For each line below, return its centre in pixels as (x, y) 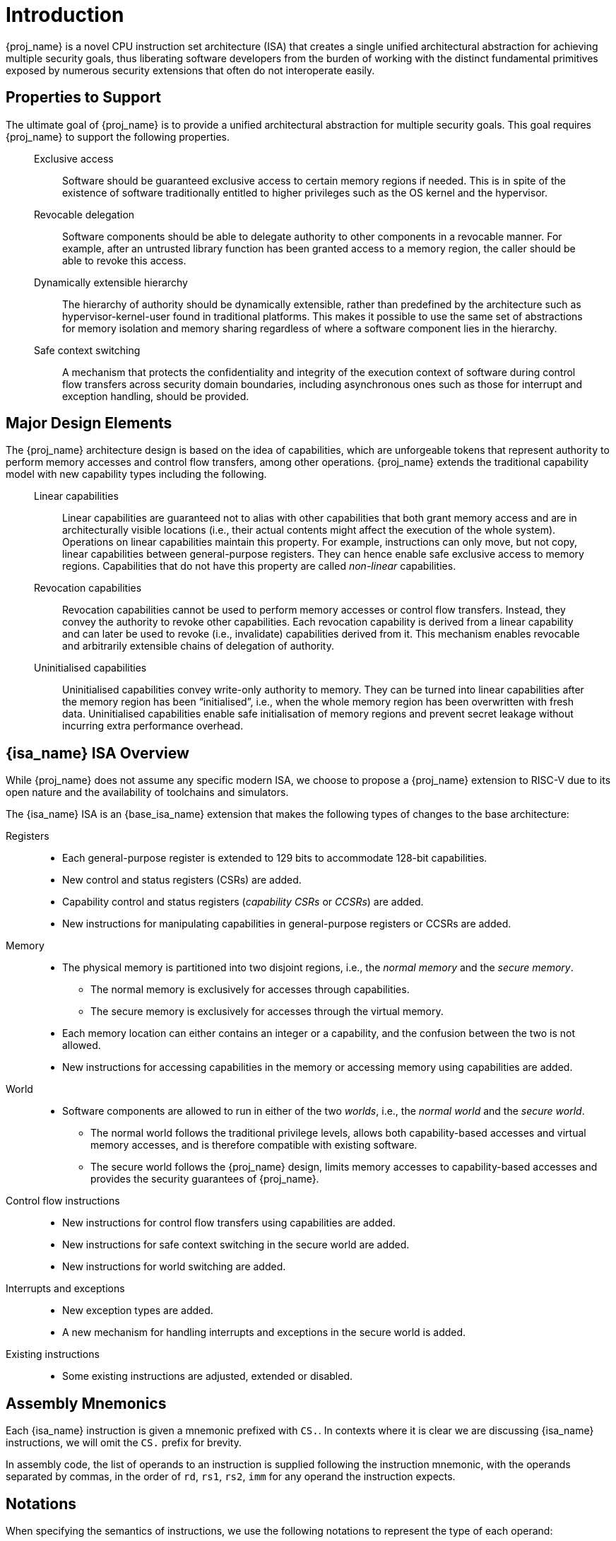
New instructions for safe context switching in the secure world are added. (236, 1245)
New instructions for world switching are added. (174, 1267)
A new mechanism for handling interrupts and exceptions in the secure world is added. (264, 1332)
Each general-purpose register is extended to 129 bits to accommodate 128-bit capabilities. (275, 858)
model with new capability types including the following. (136, 474)
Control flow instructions (63, 1201)
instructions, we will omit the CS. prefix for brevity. (124, 1443)
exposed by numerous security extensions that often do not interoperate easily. (190, 70)
